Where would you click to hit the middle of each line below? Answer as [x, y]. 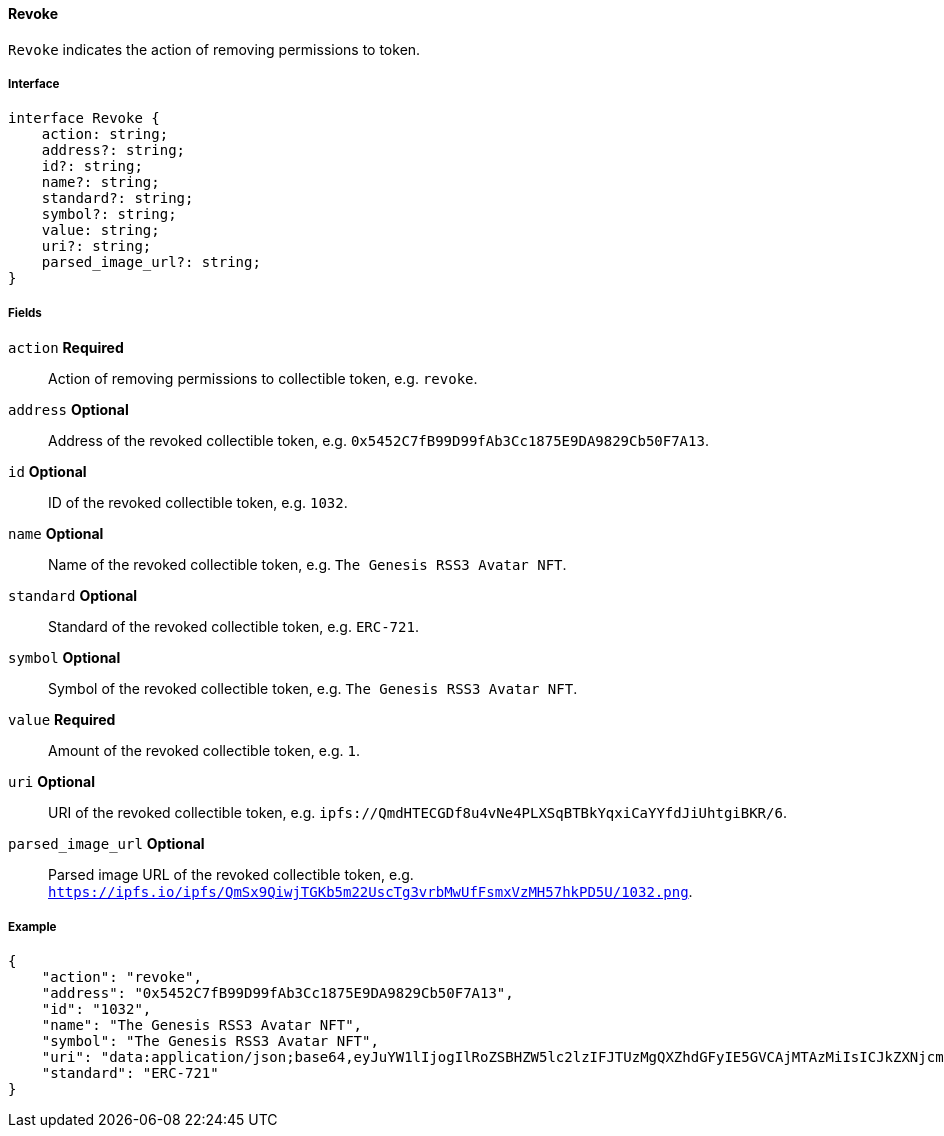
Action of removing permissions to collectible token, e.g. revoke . [263, 379]
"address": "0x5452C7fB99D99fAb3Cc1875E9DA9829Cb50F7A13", [277, 992]
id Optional [47, 472]
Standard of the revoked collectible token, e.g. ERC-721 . [233, 627]
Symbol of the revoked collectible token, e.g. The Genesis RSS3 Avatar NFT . [313, 689]
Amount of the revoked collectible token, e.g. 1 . [204, 751]
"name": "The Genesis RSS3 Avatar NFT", [202, 1024]
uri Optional [51, 782]
